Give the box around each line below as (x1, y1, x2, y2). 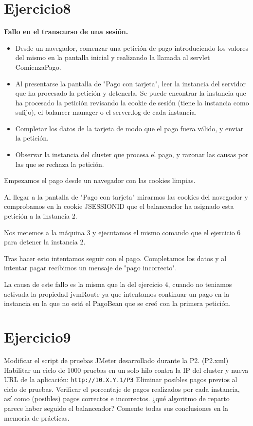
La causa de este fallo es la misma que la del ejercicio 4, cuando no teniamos (4, 279, 232, 289)
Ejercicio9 (4, 326, 71, 346)
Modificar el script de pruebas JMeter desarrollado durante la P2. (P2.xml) (4, 355, 229, 365)
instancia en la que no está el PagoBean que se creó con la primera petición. (4, 298, 231, 308)
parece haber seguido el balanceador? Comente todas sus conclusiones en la (4, 403, 228, 413)
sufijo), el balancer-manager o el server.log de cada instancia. (15, 107, 197, 117)
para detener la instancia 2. (4, 237, 86, 247)
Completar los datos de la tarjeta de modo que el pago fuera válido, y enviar (15, 123, 244, 133)
